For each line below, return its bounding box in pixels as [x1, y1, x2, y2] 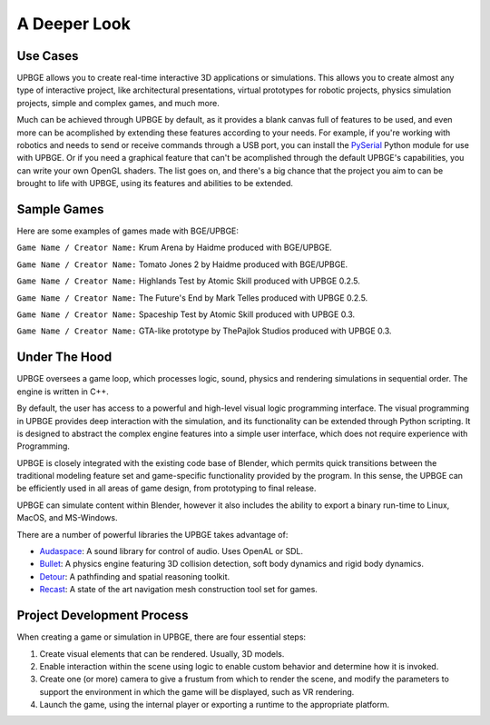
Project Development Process [16, 608, 189, 623]
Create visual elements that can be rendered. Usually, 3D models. [39, 648, 285, 659]
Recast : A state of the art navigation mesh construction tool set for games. [39, 584, 318, 595]
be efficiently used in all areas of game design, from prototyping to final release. [16, 482, 317, 494]
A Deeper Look [16, 14, 131, 34]
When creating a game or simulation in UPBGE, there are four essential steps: [16, 631, 307, 642]
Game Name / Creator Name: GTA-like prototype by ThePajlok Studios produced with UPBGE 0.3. [16, 325, 392, 336]
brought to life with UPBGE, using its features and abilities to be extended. [16, 178, 294, 189]
